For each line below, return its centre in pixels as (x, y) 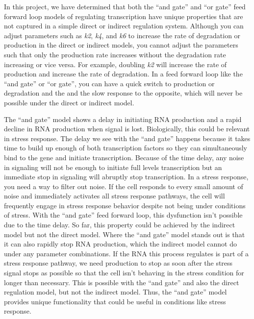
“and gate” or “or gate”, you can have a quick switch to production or (109, 83)
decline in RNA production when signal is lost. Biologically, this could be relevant (127, 129)
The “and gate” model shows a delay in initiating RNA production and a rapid (123, 119)
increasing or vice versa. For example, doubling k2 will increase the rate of (115, 64)
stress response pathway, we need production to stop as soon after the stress (118, 263)
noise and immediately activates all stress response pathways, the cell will (114, 196)
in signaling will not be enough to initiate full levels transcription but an (113, 167)
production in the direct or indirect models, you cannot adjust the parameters (121, 45)
